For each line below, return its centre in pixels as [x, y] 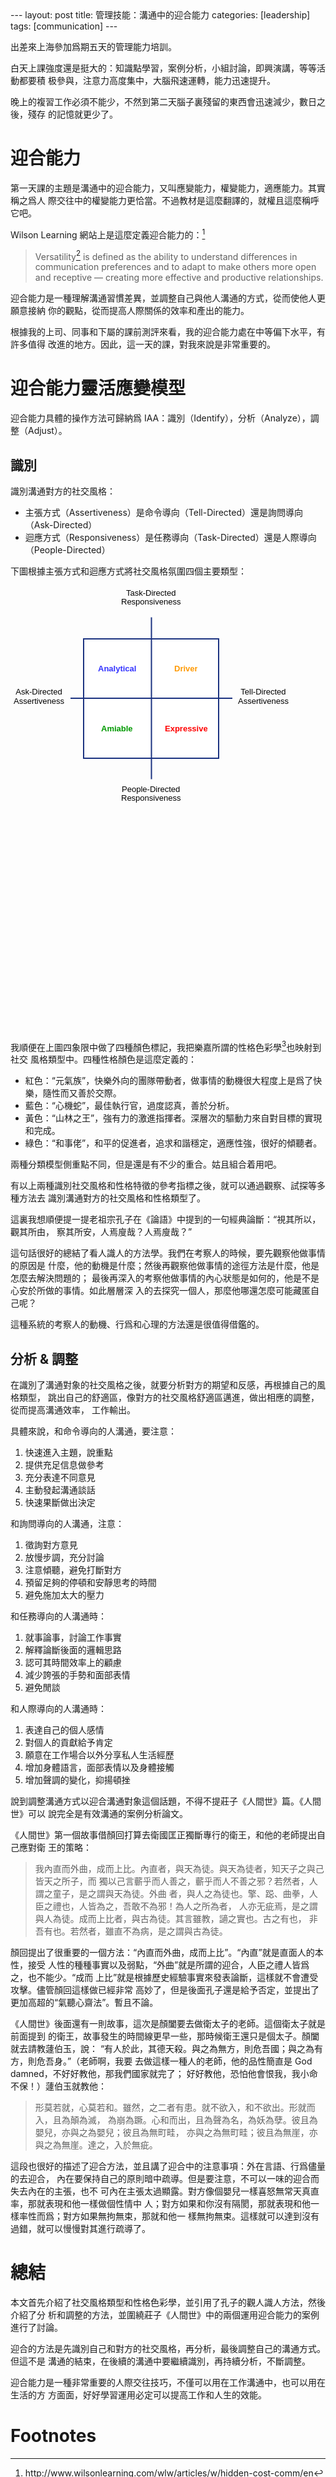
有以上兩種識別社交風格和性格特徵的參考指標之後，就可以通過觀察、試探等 [163, 1186]
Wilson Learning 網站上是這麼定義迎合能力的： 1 [108, 234]
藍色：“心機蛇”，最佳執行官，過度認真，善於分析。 [129, 1106]
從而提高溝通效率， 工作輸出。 [73, 1410]
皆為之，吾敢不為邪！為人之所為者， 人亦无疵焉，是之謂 [202, 1906]
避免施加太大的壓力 [64, 1595]
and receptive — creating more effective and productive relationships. [179, 278]
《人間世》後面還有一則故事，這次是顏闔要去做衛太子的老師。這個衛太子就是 [168, 2024]
